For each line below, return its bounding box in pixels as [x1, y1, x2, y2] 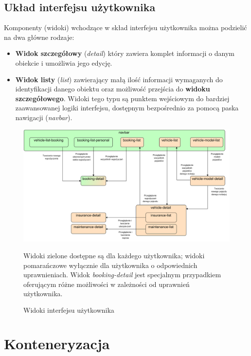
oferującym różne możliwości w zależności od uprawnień [23, 279, 190, 289]
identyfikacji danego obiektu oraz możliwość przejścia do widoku [15, 84, 210, 94]
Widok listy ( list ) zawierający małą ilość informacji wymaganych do [15, 74, 223, 84]
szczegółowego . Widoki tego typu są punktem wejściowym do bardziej [15, 93, 230, 103]
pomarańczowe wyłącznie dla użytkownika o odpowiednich [23, 260, 197, 270]
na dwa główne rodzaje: [4, 32, 74, 42]
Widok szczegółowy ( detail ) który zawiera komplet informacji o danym [15, 48, 235, 58]
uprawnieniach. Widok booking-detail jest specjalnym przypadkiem [23, 269, 221, 280]
